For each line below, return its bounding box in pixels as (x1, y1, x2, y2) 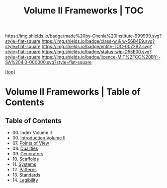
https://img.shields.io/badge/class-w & (41, 38, 121, 44)
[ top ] (5, 69, 15, 75)
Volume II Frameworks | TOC (23, 5, 144, 16)
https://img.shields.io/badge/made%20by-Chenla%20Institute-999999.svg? (5, 33, 162, 39)
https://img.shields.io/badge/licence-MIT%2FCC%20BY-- (41, 54, 161, 60)
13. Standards (12, 172, 41, 178)
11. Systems (12, 161, 36, 167)
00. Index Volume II (12, 129, 52, 136)
